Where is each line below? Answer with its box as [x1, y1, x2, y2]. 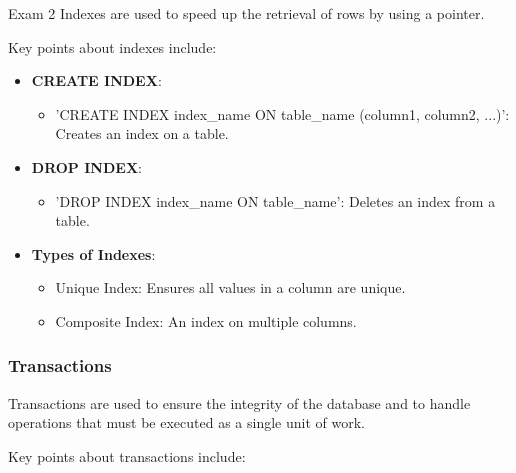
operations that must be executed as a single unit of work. [8, 412, 365, 433]
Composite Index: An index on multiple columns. [55, 310, 357, 331]
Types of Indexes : [31, 243, 156, 264]
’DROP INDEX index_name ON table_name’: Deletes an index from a [55, 190, 496, 211]
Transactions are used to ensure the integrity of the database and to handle [8, 392, 471, 413]
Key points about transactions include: [8, 445, 246, 466]
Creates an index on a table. [55, 123, 229, 144]
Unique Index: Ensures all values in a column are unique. [55, 277, 406, 298]
